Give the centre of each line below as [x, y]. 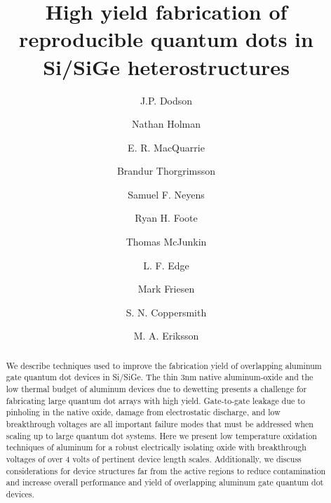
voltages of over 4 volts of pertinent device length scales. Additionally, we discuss [154, 459]
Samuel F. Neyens [166, 194]
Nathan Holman [166, 124]
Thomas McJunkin [166, 242]
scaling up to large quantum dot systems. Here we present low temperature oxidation [161, 435]
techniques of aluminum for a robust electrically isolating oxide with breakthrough [156, 447]
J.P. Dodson [166, 100]
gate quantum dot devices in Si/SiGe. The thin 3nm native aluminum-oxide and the [160, 377]
